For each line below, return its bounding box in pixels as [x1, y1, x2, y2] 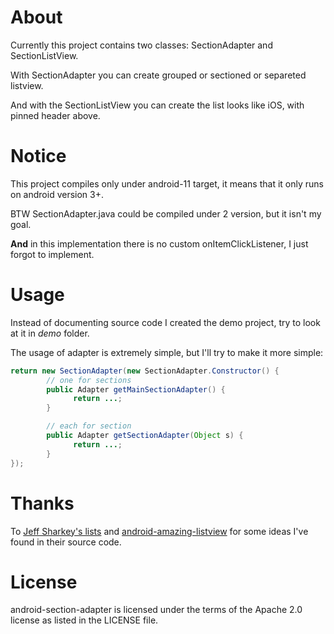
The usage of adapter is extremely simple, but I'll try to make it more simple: [10, 346, 324, 358]
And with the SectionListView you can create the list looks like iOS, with [10, 99, 305, 111]
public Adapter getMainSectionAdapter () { [46, 384, 226, 395]
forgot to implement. [10, 248, 95, 260]
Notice [10, 145, 67, 168]
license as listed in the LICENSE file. [10, 614, 159, 626]
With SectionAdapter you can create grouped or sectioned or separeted [10, 69, 307, 81]
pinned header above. [10, 109, 101, 121]
